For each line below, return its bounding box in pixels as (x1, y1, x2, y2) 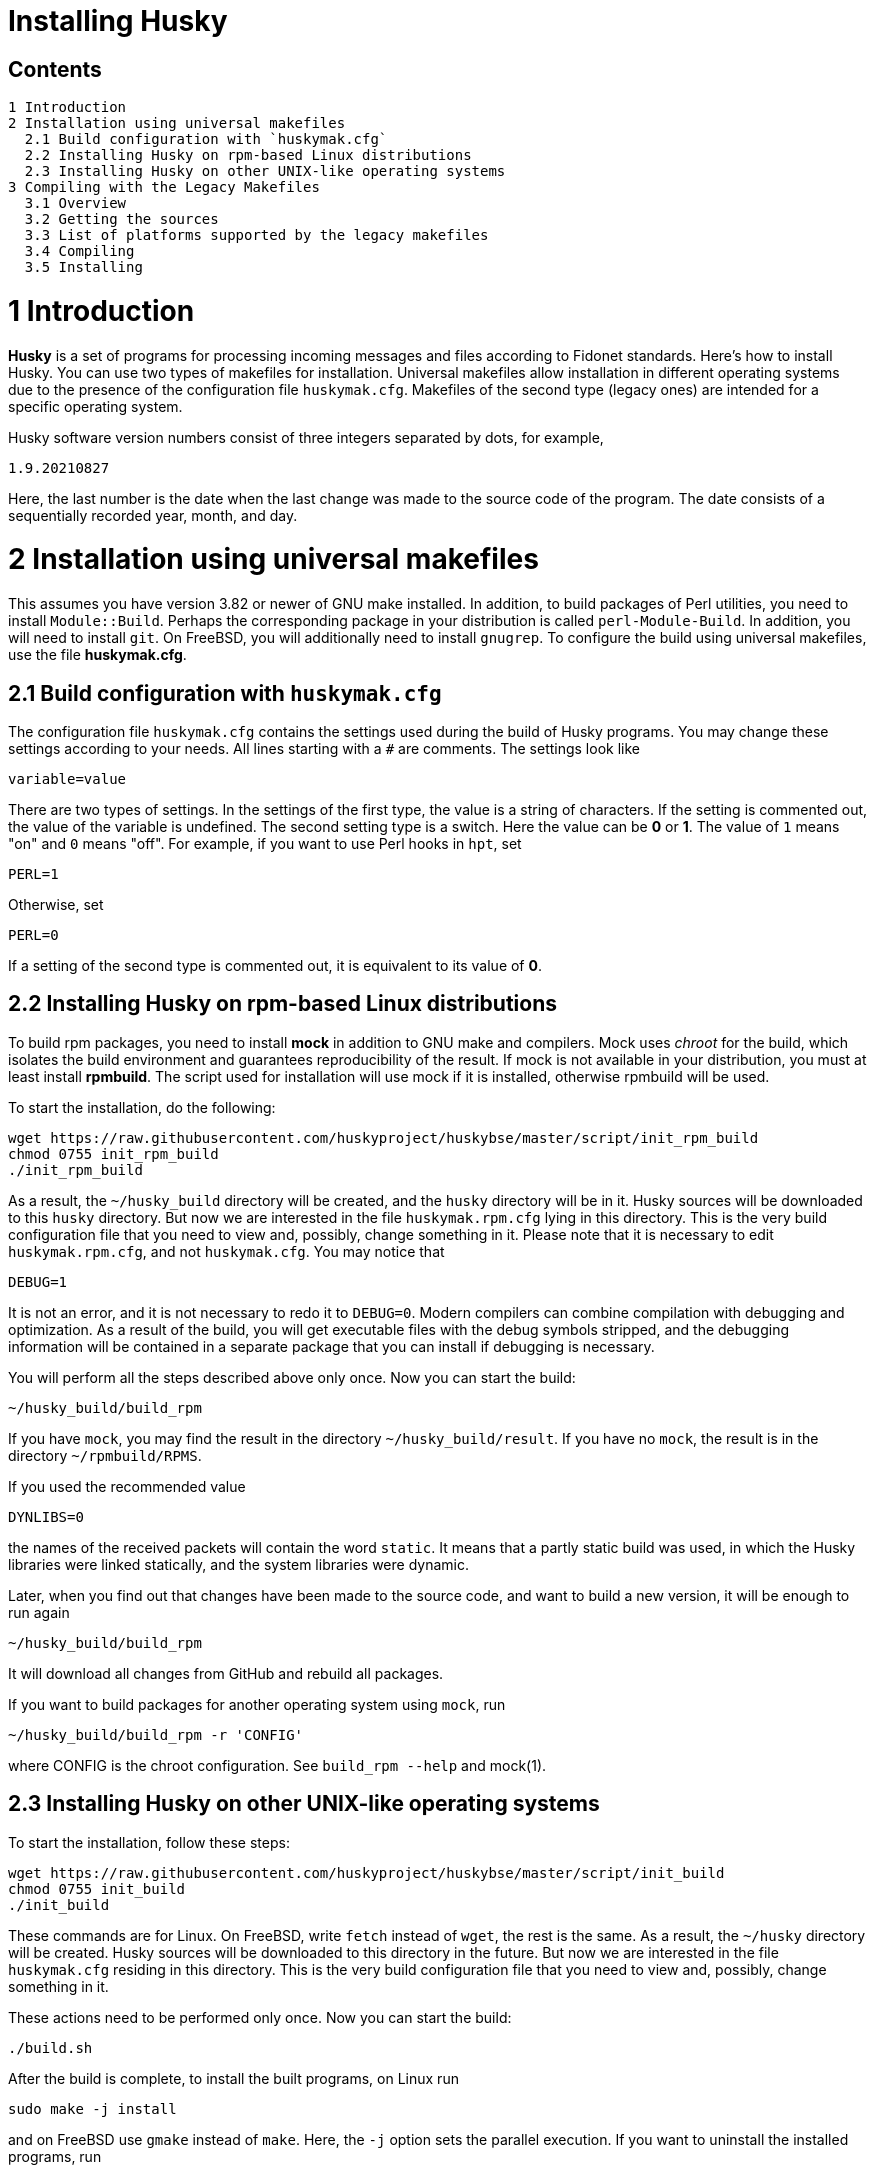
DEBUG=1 (8, 1273, 68, 1290)
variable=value (8, 771, 127, 788)
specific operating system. (8, 397, 183, 415)
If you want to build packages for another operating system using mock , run (8, 1695, 506, 1713)
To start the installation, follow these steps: (8, 1833, 290, 1851)
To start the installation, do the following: (8, 1098, 276, 1116)
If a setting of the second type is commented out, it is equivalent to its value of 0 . (8, 957, 542, 975)
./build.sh (8, 2039, 93, 2056)
